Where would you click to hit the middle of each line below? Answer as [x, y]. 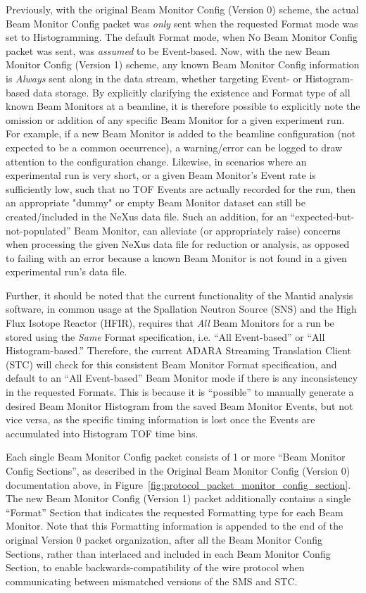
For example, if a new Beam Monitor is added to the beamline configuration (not [181, 133]
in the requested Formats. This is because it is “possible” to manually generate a [180, 392]
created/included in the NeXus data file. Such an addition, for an [146, 216]
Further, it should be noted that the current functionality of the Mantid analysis [179, 295]
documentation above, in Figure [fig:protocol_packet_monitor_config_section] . [178, 484]
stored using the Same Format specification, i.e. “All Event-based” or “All [165, 336]
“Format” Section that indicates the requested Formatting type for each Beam [175, 512]
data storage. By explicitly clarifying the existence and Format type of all [191, 92]
